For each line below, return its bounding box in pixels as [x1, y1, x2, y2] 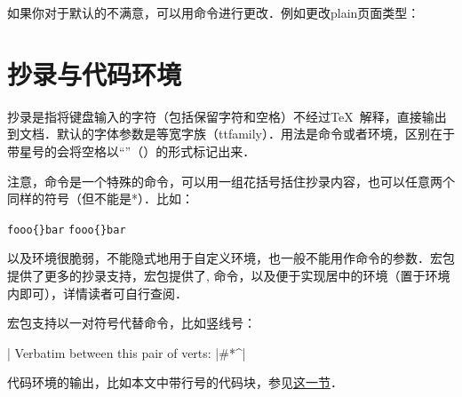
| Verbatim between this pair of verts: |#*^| [7, 343, 246, 361]
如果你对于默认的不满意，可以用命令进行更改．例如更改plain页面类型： [7, 4, 420, 21]
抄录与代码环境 [7, 55, 182, 91]
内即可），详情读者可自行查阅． [7, 283, 187, 302]
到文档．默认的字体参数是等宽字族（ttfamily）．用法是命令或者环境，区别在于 [7, 124, 456, 143]
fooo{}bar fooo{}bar [7, 223, 126, 236]
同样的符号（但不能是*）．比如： [7, 189, 194, 208]
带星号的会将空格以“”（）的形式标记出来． [7, 141, 256, 160]
